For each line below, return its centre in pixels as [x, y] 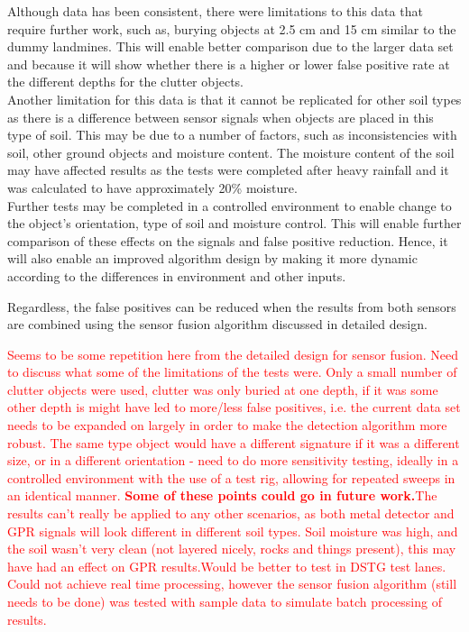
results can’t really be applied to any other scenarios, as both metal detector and [231, 513]
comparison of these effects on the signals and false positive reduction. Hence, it [228, 240]
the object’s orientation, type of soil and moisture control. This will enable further [234, 223]
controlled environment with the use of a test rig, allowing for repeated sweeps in [231, 477]
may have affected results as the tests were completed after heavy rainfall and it [228, 170]
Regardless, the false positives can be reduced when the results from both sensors [232, 306]
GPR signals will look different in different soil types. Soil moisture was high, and [233, 531]
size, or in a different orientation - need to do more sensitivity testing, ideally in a [233, 460]
